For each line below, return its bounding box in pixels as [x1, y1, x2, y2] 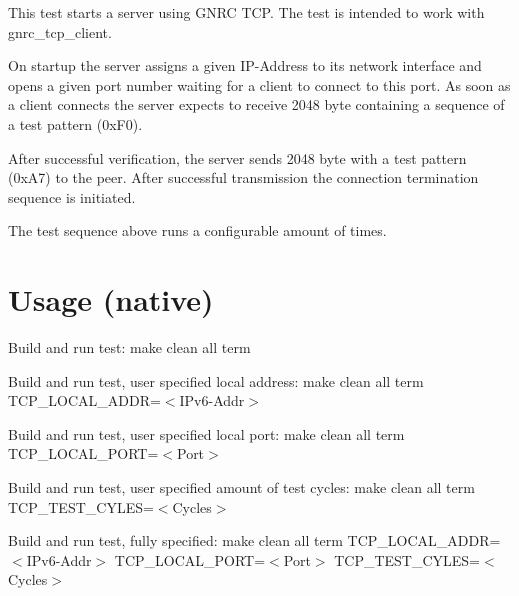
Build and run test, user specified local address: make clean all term [8, 370, 424, 391]
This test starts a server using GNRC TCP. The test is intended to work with [8, 2, 485, 22]
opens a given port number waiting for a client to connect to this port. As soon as [8, 74, 511, 95]
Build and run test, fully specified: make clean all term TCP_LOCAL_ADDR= [8, 530, 501, 551]
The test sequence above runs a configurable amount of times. [8, 220, 387, 241]
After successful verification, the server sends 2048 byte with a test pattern [8, 147, 467, 168]
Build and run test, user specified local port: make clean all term [8, 423, 405, 444]
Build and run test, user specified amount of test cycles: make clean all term [8, 477, 475, 498]
